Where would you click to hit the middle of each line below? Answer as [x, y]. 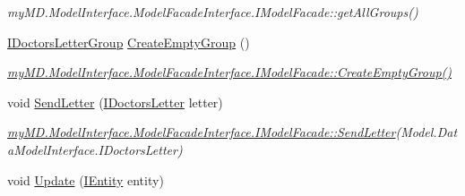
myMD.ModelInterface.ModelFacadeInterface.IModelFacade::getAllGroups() [213, 12]
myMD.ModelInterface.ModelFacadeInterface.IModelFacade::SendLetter [202, 132]
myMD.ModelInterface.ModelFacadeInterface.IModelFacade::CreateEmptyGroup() [230, 72]
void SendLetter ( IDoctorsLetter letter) [115, 102]
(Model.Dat [426, 132]
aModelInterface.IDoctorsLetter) [95, 149]
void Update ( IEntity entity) [86, 179]
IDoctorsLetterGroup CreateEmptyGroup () [129, 42]
